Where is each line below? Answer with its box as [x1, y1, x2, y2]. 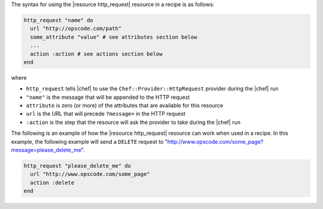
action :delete [30, 179, 75, 186]
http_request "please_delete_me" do [23, 162, 132, 169]
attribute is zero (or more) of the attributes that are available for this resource [26, 102, 224, 109]
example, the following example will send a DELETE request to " [11, 138, 167, 145]
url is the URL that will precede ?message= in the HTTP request [26, 110, 185, 117]
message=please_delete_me [11, 147, 82, 154]
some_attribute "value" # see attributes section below [30, 34, 197, 40]
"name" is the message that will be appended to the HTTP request [26, 93, 190, 101]
